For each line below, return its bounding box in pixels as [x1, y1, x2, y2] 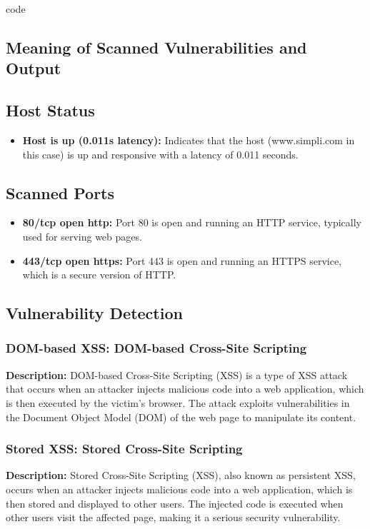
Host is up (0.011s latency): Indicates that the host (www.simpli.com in [22, 132, 355, 147]
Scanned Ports [6, 181, 115, 203]
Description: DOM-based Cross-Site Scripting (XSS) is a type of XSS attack [6, 367, 348, 382]
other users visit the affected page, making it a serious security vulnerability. [6, 510, 341, 525]
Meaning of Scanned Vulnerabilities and [6, 36, 307, 58]
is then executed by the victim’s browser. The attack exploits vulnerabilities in [6, 395, 350, 410]
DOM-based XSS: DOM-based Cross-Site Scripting [6, 339, 307, 357]
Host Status [6, 99, 95, 121]
